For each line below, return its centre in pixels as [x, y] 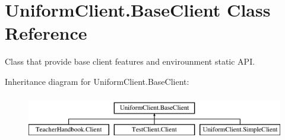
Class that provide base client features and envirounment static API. [130, 61]
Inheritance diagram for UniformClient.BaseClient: [97, 81]
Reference [46, 33]
